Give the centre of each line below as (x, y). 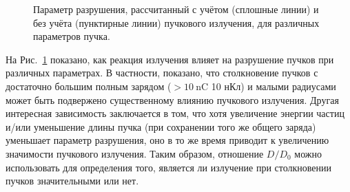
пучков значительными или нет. (72, 181)
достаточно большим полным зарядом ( (89, 86)
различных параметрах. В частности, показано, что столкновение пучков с (162, 73)
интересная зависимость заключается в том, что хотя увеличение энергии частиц (175, 113)
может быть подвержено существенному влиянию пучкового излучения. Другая (172, 99)
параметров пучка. (72, 36)
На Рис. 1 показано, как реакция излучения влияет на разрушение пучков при (170, 59)
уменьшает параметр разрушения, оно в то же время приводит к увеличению (167, 140)
